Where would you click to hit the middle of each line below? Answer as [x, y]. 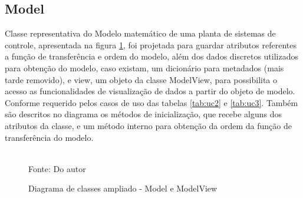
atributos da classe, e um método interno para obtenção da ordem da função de [148, 125]
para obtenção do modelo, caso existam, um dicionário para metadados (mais [144, 67]
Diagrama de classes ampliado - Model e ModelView [123, 188]
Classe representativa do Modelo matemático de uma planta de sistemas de [140, 33]
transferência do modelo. [49, 137]
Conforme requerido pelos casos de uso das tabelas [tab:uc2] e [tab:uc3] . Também [151, 102]
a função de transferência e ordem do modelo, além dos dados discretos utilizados [151, 56]
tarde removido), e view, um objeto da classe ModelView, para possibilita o [141, 79]
